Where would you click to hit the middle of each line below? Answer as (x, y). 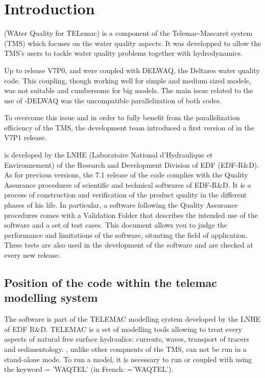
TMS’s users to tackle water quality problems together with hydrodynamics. (123, 53)
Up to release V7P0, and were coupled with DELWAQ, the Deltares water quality (132, 70)
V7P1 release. (26, 137)
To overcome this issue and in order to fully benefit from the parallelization (122, 117)
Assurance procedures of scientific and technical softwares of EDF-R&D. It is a (128, 184)
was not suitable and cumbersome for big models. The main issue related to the (129, 90)
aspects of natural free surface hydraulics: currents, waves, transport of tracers (127, 339)
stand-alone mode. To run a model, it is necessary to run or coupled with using (128, 359)
